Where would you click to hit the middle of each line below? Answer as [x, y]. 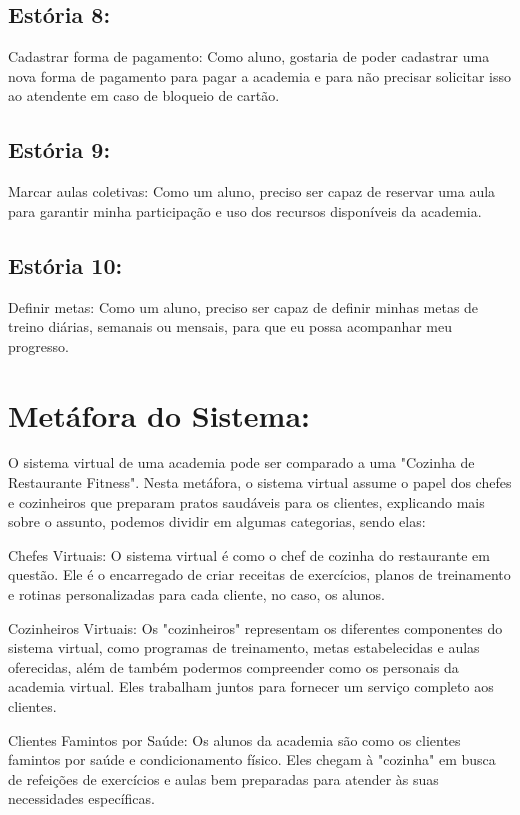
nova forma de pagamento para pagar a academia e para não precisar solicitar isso [259, 75]
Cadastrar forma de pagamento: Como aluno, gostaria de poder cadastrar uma [249, 56]
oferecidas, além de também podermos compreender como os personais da [233, 666]
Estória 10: [65, 264]
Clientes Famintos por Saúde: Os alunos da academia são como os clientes [234, 739]
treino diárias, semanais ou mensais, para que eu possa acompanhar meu [230, 326]
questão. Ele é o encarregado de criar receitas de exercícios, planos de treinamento [259, 574]
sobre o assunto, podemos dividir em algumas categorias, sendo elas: [217, 521]
